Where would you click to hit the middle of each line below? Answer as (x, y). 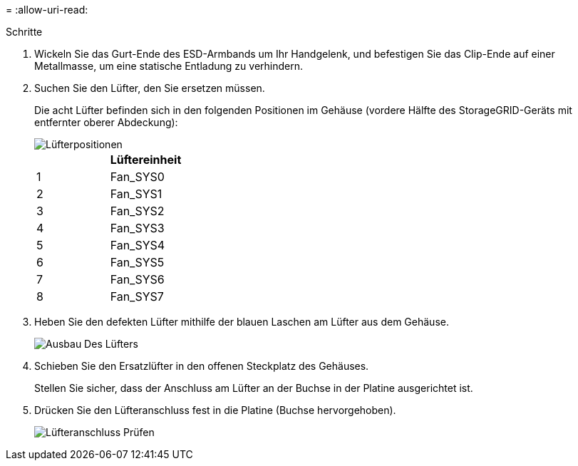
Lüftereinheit (146, 160)
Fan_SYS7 (137, 296)
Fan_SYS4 (138, 245)
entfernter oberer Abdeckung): (106, 122)
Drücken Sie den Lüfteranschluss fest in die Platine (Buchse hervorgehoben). (215, 410)
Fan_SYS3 (137, 228)
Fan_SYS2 (137, 211)
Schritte (24, 32)
